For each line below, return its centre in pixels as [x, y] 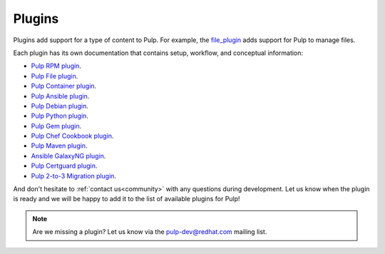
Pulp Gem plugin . [56, 126]
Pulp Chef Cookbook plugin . [72, 136]
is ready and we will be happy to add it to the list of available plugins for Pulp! [127, 199]
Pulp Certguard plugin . [64, 166]
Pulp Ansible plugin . [60, 96]
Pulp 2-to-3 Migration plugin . [74, 176]
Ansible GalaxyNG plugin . [68, 156]
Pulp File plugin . [55, 76]
